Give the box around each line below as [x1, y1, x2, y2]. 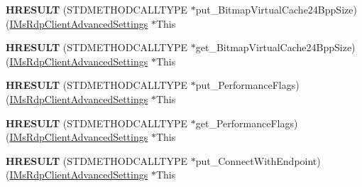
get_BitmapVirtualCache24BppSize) [195, 40, 356, 55]
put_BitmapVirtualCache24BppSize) [195, 2, 357, 16]
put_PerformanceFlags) [195, 78, 300, 92]
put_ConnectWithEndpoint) [195, 153, 321, 168]
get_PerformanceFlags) [195, 115, 298, 130]
